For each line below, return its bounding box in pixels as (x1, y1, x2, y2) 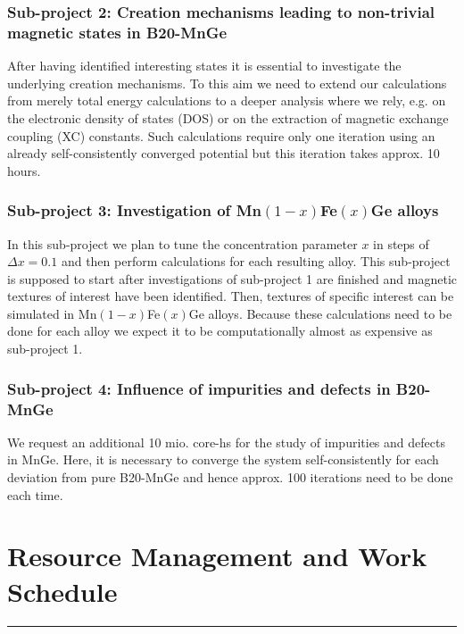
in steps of (373, 234, 429, 253)
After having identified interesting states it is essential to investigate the (7, 56, 402, 75)
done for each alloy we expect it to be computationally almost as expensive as (7, 321, 433, 340)
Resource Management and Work (7, 538, 427, 574)
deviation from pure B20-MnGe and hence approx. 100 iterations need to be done (7, 468, 453, 486)
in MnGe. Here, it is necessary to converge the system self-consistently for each (7, 450, 439, 469)
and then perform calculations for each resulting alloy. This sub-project (61, 252, 451, 271)
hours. (7, 161, 41, 179)
